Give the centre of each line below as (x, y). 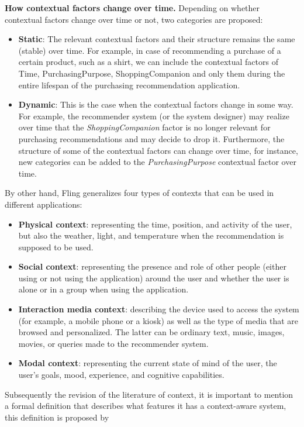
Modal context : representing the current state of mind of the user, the (148, 363)
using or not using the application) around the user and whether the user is (154, 278)
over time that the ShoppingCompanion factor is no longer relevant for (144, 127)
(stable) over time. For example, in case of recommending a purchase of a (150, 50)
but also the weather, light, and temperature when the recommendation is (151, 235)
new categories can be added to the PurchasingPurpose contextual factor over (157, 162)
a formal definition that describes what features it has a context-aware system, (146, 406)
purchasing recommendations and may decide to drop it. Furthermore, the (151, 138)
